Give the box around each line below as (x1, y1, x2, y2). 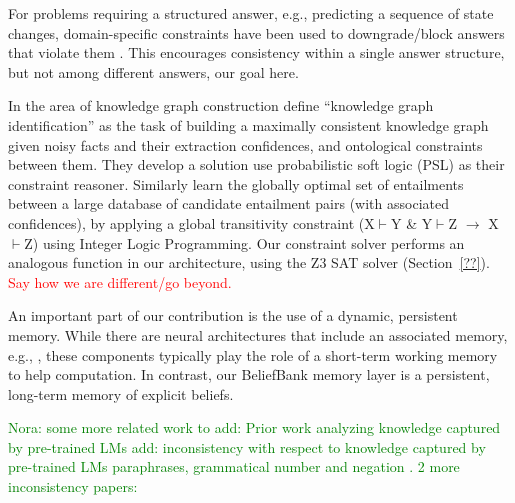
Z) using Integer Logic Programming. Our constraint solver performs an (24, 232, 465, 253)
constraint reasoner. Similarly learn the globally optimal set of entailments (8, 173, 464, 194)
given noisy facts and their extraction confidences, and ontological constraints (8, 134, 483, 155)
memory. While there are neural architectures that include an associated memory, (8, 324, 508, 345)
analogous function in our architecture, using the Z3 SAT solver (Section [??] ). (8, 252, 490, 273)
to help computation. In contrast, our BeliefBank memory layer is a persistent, (8, 364, 490, 385)
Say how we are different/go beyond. (8, 271, 232, 292)
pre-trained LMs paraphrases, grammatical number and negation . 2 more (8, 456, 460, 477)
